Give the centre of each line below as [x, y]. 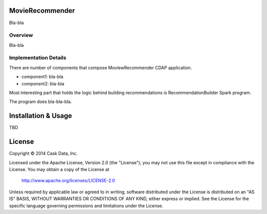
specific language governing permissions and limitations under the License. [86, 206]
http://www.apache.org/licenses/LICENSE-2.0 [68, 180]
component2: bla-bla [43, 83]
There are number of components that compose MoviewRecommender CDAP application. [101, 68]
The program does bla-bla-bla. [41, 102]
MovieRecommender [42, 11]
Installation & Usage [41, 116]
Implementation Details [38, 58]
